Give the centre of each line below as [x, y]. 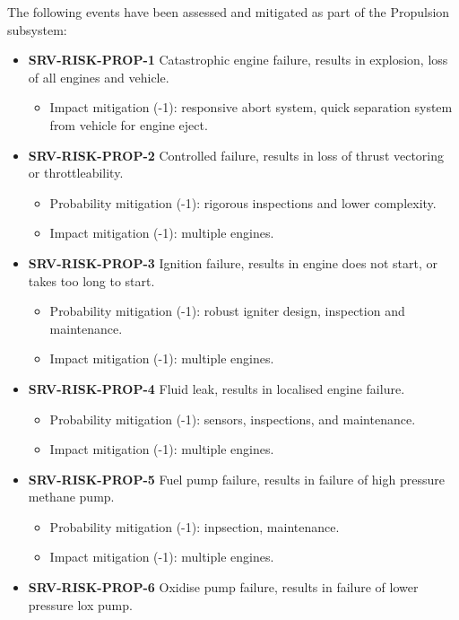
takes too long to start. [91, 280]
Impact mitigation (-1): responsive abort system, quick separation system [251, 107]
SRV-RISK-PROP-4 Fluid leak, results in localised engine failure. [217, 388]
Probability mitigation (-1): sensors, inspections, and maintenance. [233, 419]
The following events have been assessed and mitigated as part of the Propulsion [229, 12]
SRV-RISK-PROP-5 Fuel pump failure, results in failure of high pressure [236, 479]
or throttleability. [76, 173]
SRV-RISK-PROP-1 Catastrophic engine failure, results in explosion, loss [238, 60]
